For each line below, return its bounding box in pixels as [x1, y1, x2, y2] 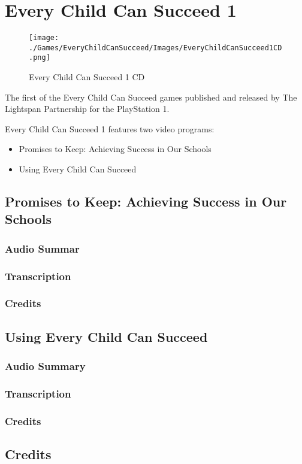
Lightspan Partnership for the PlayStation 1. [5, 102, 170, 115]
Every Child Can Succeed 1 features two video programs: [5, 122, 215, 135]
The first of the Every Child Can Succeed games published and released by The [5, 90, 297, 103]
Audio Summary [5, 359, 86, 374]
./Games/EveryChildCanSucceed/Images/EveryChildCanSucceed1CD [29, 43, 282, 52]
